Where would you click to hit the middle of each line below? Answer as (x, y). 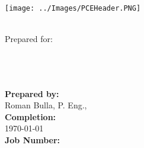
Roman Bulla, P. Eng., (46, 105)
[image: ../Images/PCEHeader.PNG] (73, 8)
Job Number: (33, 140)
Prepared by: (32, 93)
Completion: (31, 116)
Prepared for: (29, 39)
